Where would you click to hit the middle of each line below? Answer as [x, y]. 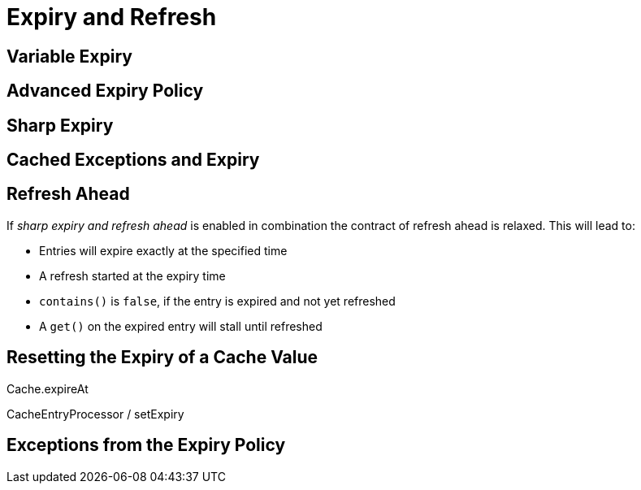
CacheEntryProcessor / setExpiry [95, 414]
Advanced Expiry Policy [105, 91]
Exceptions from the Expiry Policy [146, 445]
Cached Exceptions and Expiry [133, 160]
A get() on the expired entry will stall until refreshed [181, 326]
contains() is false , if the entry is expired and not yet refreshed [217, 301]
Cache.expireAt [48, 388]
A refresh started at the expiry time [132, 275]
